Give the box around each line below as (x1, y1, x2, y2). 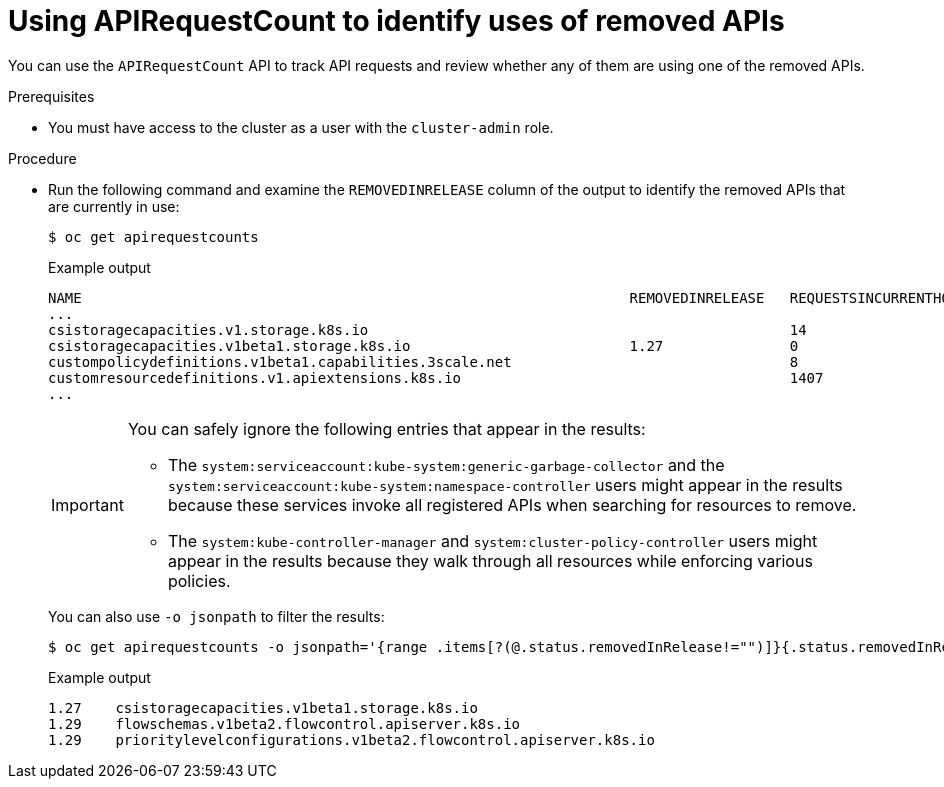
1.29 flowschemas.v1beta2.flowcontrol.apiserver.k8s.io (48, 715, 521, 732)
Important (51, 494, 124, 515)
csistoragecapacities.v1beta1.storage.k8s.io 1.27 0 (48, 337, 799, 354)
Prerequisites (8, 87, 95, 105)
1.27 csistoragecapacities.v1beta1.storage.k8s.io (48, 699, 478, 716)
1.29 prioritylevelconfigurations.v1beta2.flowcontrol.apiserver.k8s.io (48, 731, 655, 748)
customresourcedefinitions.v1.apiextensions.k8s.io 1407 (48, 369, 824, 386)
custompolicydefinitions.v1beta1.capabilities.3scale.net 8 (48, 353, 799, 370)
